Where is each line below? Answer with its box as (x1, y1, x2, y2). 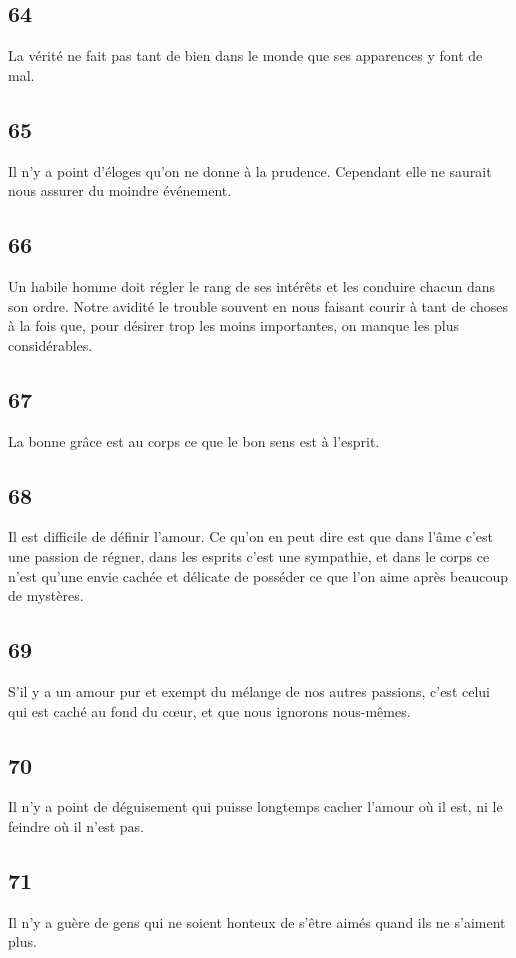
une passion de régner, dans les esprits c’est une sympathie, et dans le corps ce (8, 545, 490, 566)
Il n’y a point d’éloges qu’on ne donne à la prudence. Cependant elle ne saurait (8, 160, 492, 181)
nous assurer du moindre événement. (8, 180, 232, 201)
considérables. (8, 334, 93, 355)
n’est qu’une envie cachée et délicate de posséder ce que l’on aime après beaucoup (8, 565, 509, 586)
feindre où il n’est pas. (8, 815, 144, 836)
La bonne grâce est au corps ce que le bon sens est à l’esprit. (8, 430, 380, 451)
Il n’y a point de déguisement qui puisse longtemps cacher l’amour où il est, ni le (8, 796, 503, 817)
